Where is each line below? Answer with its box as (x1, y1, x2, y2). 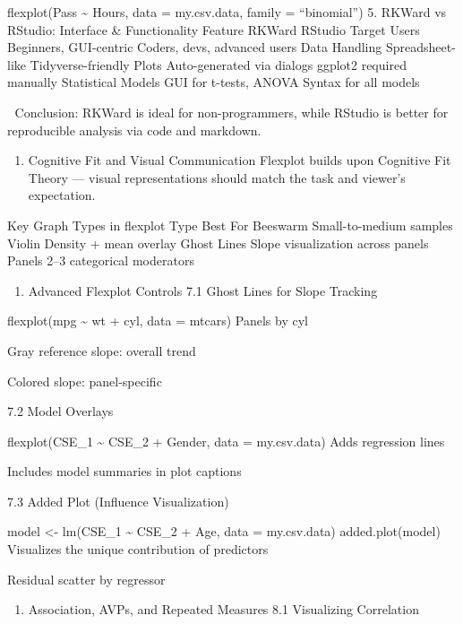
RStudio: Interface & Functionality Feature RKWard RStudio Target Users (7, 20, 420, 39)
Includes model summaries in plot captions (7, 462, 242, 481)
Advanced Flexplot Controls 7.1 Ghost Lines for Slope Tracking (28, 281, 378, 299)
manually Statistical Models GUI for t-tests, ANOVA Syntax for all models (7, 73, 420, 91)
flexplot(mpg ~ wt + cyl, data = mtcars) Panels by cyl (7, 311, 308, 330)
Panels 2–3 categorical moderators (7, 251, 194, 270)
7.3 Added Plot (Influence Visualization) (7, 491, 229, 510)
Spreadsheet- (385, 38, 456, 56)
